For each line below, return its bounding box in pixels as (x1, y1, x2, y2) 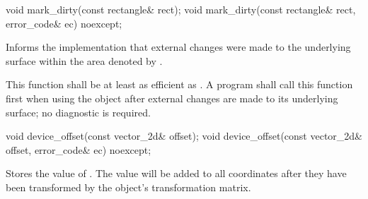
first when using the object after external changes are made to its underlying (6, 90, 338, 105)
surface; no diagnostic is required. (6, 104, 151, 119)
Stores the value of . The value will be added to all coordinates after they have (6, 166, 347, 181)
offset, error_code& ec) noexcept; (6, 142, 151, 157)
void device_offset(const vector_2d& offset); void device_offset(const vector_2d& (6, 128, 363, 143)
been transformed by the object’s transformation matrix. (6, 179, 251, 194)
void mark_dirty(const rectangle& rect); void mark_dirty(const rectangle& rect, (6, 2, 356, 16)
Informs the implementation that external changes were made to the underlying (6, 40, 351, 54)
